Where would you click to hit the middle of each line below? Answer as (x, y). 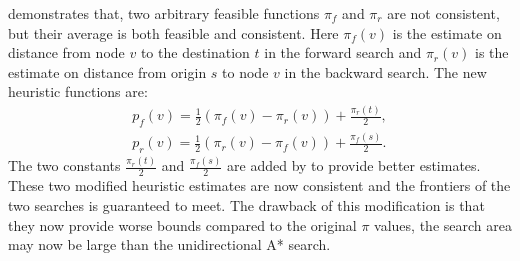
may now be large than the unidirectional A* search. (169, 244)
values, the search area (443, 224)
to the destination (195, 52)
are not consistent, (443, 13)
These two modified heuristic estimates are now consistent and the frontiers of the (259, 185)
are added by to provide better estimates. (354, 165)
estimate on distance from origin (107, 71)
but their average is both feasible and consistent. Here (173, 32)
